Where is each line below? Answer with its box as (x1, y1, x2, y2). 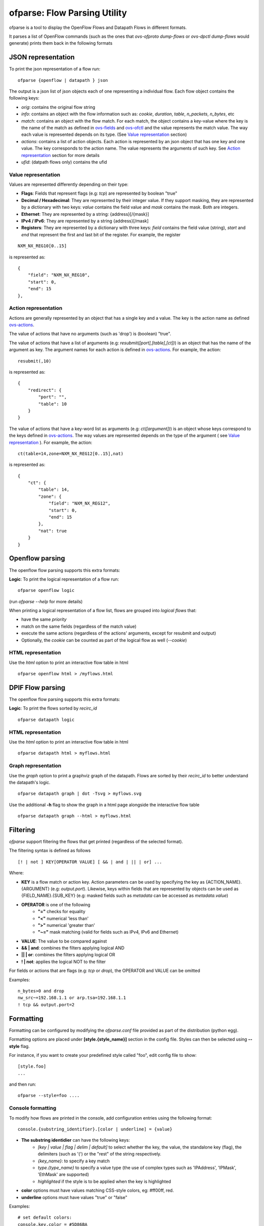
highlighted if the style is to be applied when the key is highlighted (38, 1178, 171, 1184)
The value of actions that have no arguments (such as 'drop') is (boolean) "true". (9, 331, 171, 337)
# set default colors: (18, 1215, 72, 1221)
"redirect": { (27, 387, 62, 393)
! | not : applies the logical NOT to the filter (21, 959, 106, 965)
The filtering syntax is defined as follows (9, 847, 91, 853)
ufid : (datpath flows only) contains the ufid (21, 159, 107, 165)
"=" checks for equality (38, 909, 86, 915)
